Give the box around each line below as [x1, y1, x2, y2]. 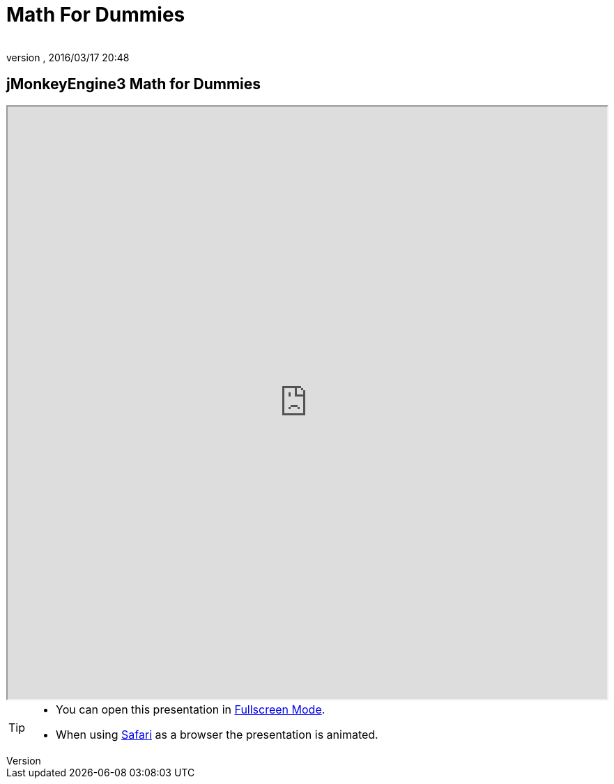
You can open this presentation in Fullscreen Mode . [56, 702, 325, 716]
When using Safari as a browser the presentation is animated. [56, 727, 378, 741]
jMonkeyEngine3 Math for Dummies [6, 75, 261, 93]
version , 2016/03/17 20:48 [6, 51, 130, 63]
